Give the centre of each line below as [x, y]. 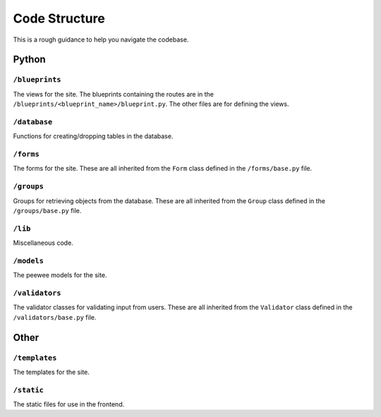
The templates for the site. [51, 372]
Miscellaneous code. [43, 243]
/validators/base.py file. [55, 317]
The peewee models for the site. [60, 275]
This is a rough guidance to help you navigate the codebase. [101, 40]
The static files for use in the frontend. [69, 404]
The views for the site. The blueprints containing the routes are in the [114, 94]
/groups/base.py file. [47, 210]
